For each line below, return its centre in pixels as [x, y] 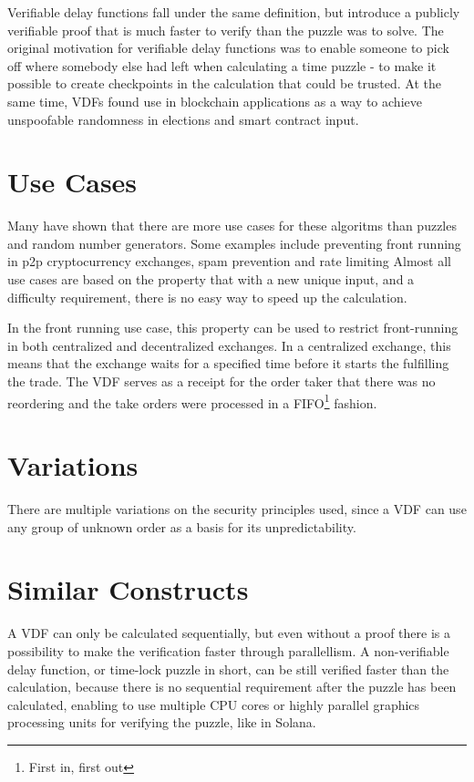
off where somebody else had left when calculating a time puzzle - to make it [222, 65]
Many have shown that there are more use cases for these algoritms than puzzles [232, 226]
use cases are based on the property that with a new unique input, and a [211, 279]
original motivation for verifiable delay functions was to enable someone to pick [228, 48]
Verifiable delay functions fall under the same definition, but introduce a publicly [234, 12]
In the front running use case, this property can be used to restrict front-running [233, 328]
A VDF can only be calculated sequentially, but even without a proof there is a [229, 633]
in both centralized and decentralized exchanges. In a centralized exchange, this [229, 345]
